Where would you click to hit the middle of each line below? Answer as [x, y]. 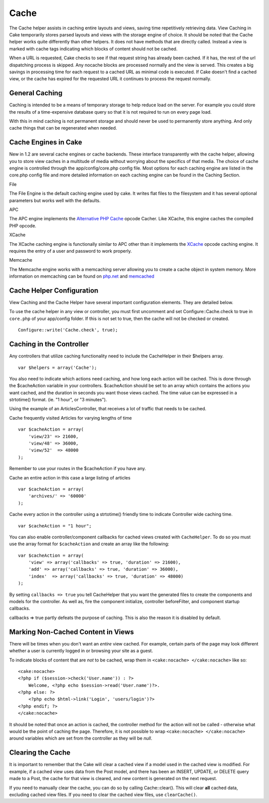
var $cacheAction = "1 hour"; [55, 526]
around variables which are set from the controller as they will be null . [81, 738]
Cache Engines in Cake [46, 142]
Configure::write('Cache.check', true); [68, 330]
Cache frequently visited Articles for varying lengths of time [70, 418]
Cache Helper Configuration [54, 290]
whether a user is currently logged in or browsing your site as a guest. [81, 651]
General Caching [36, 93]
